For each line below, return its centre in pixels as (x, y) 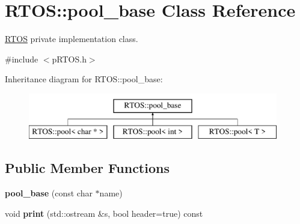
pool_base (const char (49, 193)
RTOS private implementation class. (72, 39)
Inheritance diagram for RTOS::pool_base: (84, 79)
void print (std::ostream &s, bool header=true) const (104, 213)
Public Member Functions (87, 168)
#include (22, 59)
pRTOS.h (69, 59)
